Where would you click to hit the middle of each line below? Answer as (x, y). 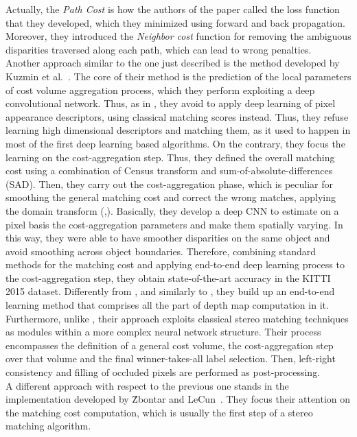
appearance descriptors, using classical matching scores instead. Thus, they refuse (177, 116)
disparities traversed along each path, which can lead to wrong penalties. (159, 49)
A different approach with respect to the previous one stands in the (147, 385)
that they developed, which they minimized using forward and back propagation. (175, 22)
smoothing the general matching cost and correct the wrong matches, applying (171, 197)
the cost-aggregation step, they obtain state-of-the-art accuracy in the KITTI (168, 277)
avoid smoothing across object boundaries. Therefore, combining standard (161, 251)
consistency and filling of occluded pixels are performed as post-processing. (163, 372)
